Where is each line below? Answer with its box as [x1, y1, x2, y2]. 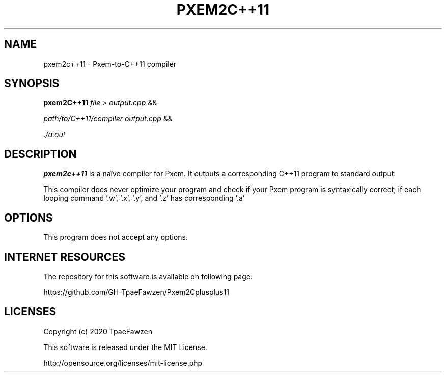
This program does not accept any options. [43, 233, 188, 242]
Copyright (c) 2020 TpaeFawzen [43, 327, 153, 336]
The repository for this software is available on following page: [43, 272, 253, 281]
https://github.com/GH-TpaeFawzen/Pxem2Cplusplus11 [43, 287, 229, 297]
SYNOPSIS [4, 77, 60, 90]
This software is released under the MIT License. [43, 342, 207, 352]
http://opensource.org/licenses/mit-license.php [43, 358, 203, 367]
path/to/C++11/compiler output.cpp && [43, 114, 173, 123]
